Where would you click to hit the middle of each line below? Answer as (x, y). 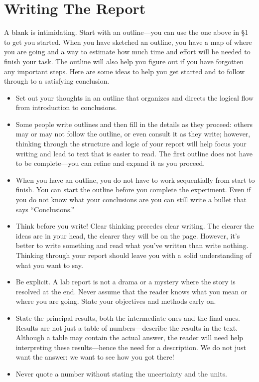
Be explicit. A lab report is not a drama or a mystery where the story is (126, 282)
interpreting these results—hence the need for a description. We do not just (131, 347)
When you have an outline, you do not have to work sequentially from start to (135, 180)
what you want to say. (49, 265)
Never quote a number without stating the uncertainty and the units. (121, 373)
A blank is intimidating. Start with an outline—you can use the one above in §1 (126, 32)
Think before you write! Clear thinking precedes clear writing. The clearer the (135, 226)
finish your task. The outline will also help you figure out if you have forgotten (124, 61)
